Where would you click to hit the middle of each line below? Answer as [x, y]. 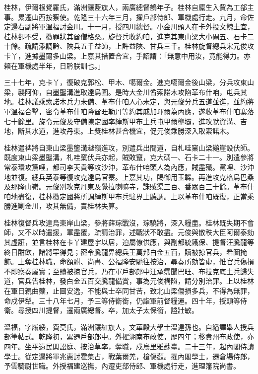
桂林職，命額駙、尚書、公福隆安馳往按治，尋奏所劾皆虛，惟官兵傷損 [143, 262]
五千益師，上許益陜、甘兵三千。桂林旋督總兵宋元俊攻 [167, 46]
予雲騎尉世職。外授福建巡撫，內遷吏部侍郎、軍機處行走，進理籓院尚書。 [122, 366]
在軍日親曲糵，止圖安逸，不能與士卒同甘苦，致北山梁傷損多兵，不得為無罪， [129, 291]
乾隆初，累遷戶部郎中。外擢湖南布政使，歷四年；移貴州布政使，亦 [146, 337]
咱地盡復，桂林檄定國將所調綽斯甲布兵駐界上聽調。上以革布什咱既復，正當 [126, 196]
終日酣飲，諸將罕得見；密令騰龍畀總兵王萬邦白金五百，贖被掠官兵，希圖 [122, 252]
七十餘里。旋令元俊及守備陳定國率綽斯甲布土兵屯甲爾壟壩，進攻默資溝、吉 [126, 121]
